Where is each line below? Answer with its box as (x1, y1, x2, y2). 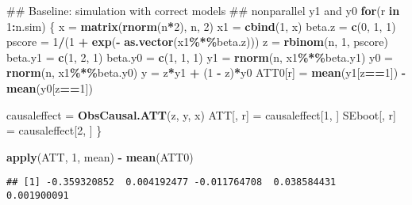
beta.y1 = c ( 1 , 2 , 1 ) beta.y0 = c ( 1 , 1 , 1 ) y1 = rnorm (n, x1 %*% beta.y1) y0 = (6, 48, 393, 65)
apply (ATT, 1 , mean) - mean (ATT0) (6, 148, 194, 165)
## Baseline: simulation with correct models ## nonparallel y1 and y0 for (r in (6, 2, 400, 18)
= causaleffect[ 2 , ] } (6, 122, 102, 139)
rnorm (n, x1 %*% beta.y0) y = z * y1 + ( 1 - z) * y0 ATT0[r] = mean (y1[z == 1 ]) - (6, 64, 406, 81)
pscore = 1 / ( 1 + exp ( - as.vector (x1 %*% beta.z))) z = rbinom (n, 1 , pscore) (6, 33, 388, 50)
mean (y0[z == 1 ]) (6, 79, 93, 96)
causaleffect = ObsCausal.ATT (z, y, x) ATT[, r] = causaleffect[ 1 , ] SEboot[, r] (6, 106, 396, 123)
